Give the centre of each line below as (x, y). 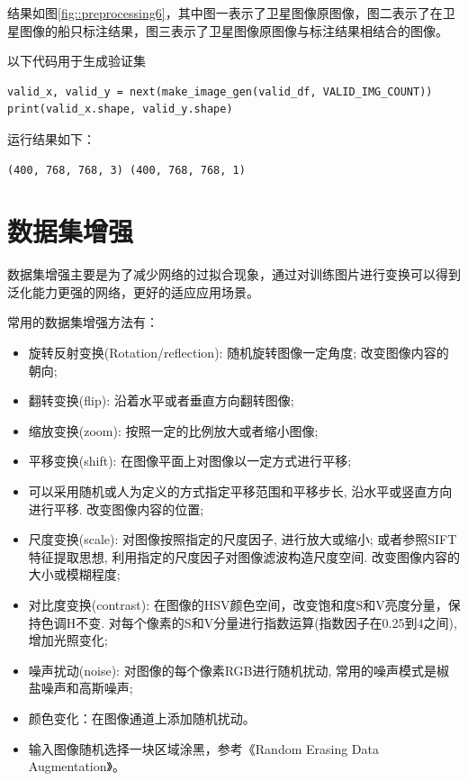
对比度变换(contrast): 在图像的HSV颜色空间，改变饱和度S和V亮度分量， (238, 604)
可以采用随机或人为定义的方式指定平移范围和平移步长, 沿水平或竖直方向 (240, 491)
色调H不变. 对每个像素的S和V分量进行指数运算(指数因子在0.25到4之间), (249, 622)
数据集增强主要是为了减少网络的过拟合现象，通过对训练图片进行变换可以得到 (234, 274)
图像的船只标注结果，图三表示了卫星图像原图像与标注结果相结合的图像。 (234, 30)
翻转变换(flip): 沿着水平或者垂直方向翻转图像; (161, 400)
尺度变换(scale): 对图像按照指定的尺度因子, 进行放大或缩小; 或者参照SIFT (243, 539)
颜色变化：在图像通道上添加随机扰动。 (142, 717)
